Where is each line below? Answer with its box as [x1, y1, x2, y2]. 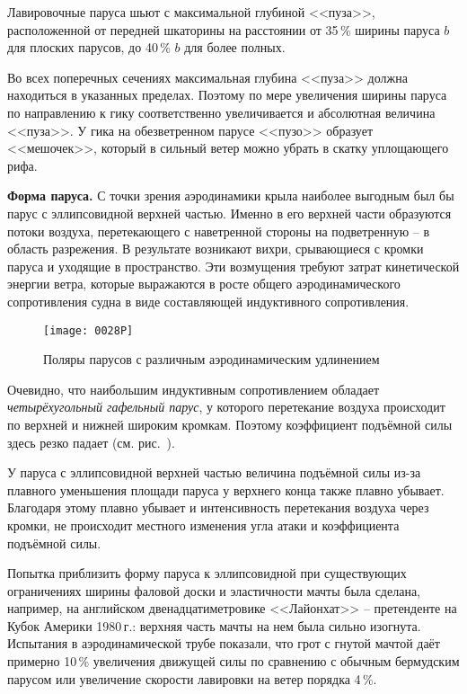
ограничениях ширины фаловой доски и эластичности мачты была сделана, [7, 581, 420, 600]
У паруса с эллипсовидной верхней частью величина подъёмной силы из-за [7, 463, 421, 482]
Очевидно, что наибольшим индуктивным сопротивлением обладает [7, 379, 380, 398]
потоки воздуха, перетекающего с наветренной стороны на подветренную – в [7, 221, 430, 240]
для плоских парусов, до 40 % [7, 38, 171, 57]
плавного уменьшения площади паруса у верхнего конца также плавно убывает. [7, 480, 445, 499]
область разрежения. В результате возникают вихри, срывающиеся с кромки [7, 239, 424, 258]
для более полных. [184, 38, 286, 57]
